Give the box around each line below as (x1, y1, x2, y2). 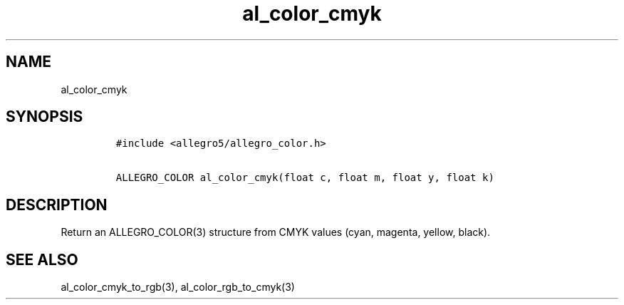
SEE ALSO (6, 250, 78, 269)
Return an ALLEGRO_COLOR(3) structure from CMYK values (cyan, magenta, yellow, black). (61, 226, 491, 239)
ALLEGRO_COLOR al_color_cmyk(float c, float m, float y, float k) (115, 172, 494, 184)
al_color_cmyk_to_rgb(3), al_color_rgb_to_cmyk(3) (61, 281, 295, 294)
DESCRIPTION (6, 195, 108, 214)
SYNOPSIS (6, 108, 83, 126)
